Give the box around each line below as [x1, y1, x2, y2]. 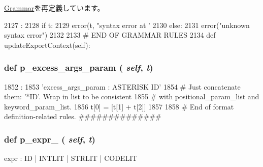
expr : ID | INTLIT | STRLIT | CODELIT [4, 153, 138, 163]
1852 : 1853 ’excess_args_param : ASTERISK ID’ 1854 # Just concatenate [4, 81, 241, 92]
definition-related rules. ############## [4, 111, 161, 122]
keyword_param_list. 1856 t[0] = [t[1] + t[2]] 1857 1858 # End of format [4, 101, 234, 112]
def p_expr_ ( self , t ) [4, 132, 95, 145]
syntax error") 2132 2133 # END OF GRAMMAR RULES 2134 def [4, 30, 216, 40]
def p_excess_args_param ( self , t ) [4, 61, 153, 74]
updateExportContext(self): [4, 39, 90, 50]
